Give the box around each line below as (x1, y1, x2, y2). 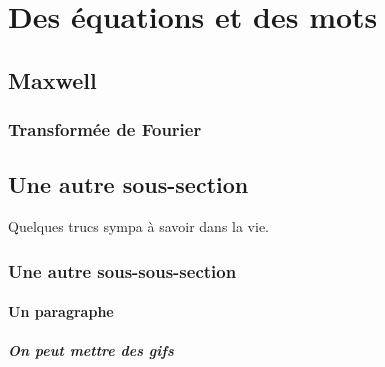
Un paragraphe (8, 301, 114, 322)
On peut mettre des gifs (8, 340, 174, 361)
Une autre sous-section (8, 169, 249, 200)
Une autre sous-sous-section (8, 258, 237, 283)
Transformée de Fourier (8, 117, 202, 142)
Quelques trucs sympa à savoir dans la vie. (8, 216, 270, 237)
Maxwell (8, 64, 97, 95)
